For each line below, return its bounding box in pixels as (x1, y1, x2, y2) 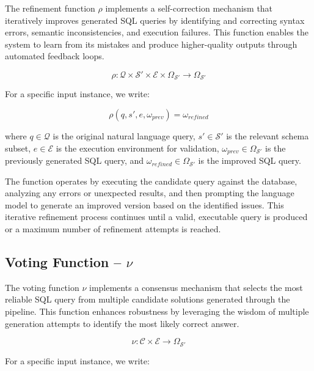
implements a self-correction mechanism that (105, 2, 273, 14)
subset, (5, 141, 31, 154)
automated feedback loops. (5, 50, 104, 62)
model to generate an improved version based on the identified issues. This (5, 198, 284, 211)
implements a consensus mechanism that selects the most (89, 281, 303, 293)
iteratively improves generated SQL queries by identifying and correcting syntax (5, 13, 305, 26)
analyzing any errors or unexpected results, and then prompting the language (5, 186, 294, 199)
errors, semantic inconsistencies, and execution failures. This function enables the (5, 26, 309, 39)
